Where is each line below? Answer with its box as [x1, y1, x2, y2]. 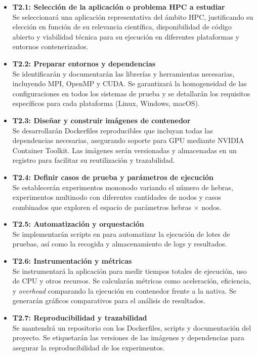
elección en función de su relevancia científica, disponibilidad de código [12, 21, 232, 32]
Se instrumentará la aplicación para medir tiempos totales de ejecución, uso [12, 265, 247, 276]
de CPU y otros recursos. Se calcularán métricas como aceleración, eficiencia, [12, 275, 251, 286]
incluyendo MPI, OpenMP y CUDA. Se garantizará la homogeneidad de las [12, 78, 247, 89]
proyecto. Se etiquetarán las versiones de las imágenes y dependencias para [12, 332, 244, 343]
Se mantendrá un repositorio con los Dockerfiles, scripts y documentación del [12, 322, 251, 333]
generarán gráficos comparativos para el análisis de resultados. [12, 295, 205, 306]
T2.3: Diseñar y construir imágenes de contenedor [12, 115, 191, 125]
